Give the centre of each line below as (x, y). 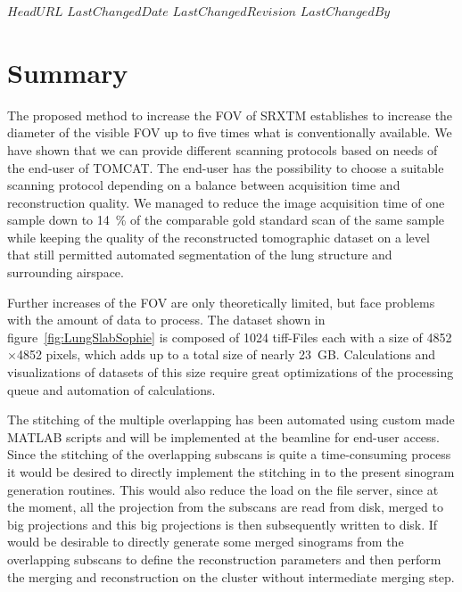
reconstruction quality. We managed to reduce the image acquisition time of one (226, 202)
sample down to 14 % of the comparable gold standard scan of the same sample (226, 220)
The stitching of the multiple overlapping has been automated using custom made (231, 419)
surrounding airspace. (66, 272)
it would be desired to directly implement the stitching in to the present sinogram (231, 472)
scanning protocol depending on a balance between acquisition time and (204, 185)
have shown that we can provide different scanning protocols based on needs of (223, 149)
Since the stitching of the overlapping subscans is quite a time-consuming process (229, 454)
